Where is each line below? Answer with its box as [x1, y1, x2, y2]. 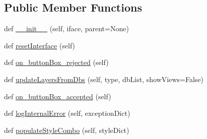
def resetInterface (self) [4, 40, 76, 50]
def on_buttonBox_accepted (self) [4, 91, 111, 101]
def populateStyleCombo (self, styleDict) [4, 124, 129, 135]
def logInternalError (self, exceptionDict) [4, 108, 130, 118]
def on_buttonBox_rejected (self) [4, 57, 109, 67]
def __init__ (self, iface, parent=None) [4, 23, 129, 34]
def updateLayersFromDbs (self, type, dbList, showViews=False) [4, 74, 203, 84]
